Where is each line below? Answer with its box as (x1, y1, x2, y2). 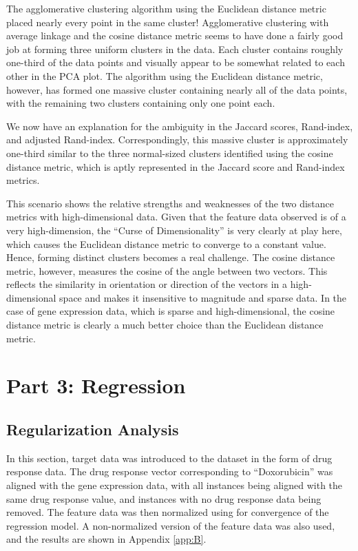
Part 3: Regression (6, 371, 186, 399)
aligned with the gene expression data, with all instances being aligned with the (6, 478, 343, 492)
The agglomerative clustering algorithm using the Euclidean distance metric (6, 1, 326, 15)
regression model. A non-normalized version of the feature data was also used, (6, 518, 335, 532)
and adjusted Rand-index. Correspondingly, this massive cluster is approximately (6, 132, 348, 147)
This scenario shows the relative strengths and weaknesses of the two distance (6, 196, 335, 210)
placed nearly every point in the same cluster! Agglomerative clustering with (6, 14, 329, 29)
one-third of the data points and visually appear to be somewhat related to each (6, 55, 345, 70)
